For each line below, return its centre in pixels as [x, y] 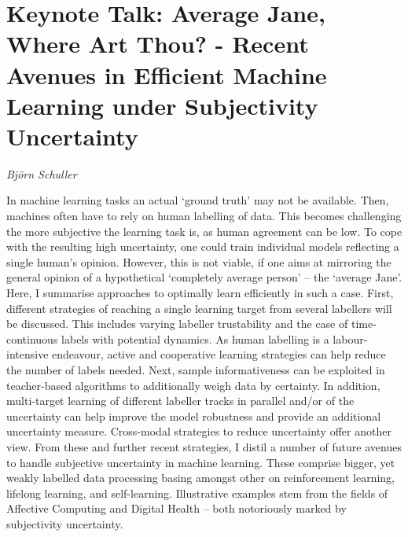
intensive [28, 354]
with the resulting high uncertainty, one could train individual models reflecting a [203, 246]
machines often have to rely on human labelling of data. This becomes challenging [204, 216]
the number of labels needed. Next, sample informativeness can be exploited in [196, 370]
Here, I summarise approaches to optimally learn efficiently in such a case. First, [200, 293]
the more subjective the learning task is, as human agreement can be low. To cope [204, 231]
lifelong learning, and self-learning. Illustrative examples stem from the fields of [197, 493]
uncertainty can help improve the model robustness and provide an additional [194, 416]
